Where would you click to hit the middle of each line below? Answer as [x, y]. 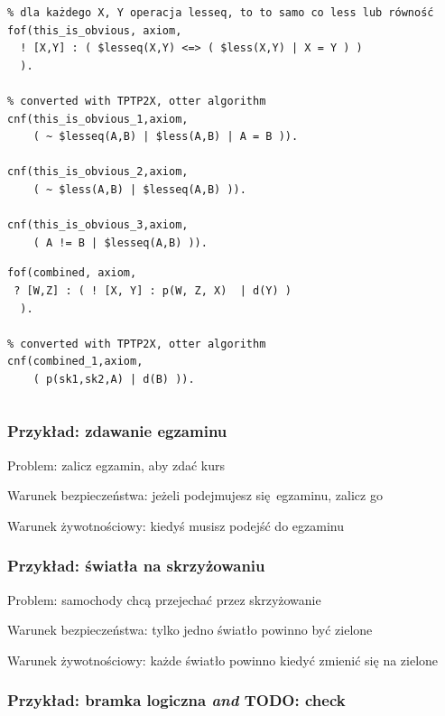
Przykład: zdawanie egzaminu [117, 431]
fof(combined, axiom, [72, 273]
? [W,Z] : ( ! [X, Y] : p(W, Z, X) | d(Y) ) [153, 290]
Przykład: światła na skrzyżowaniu [136, 566]
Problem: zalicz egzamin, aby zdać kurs [116, 465]
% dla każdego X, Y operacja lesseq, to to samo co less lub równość [221, 13]
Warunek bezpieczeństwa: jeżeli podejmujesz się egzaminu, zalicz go [195, 495]
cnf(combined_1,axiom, [75, 362]
